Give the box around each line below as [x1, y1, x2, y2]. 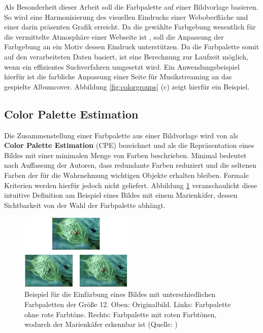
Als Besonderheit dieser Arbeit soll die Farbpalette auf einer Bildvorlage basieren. [4, 2, 258, 12]
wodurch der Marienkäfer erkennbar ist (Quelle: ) [24, 319, 178, 329]
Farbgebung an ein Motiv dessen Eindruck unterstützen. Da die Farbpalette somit [4, 41, 259, 52]
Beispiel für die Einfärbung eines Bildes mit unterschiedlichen [24, 289, 216, 299]
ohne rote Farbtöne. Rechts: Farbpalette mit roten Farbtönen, [24, 309, 217, 319]
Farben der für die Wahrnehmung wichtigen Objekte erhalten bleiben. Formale [4, 169, 249, 180]
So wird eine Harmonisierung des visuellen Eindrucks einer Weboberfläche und [4, 11, 248, 22]
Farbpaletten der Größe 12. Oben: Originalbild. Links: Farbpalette [24, 298, 231, 309]
